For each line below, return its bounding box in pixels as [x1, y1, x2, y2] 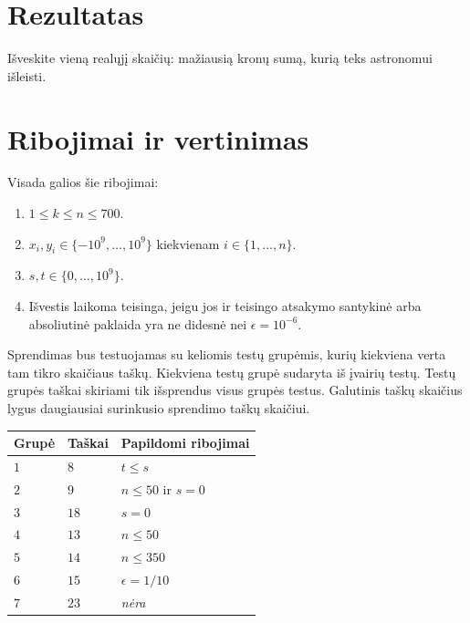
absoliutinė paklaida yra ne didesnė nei [28, 314, 247, 333]
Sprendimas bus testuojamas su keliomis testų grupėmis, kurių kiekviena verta [7, 345, 446, 364]
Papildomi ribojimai [120, 433, 250, 452]
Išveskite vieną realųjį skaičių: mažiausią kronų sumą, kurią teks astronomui [7, 48, 433, 67]
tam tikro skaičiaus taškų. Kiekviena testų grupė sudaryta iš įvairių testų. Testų [7, 362, 456, 381]
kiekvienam [156, 234, 220, 253]
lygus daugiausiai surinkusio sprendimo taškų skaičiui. [7, 398, 310, 417]
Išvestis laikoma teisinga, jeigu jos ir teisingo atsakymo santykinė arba [28, 296, 422, 316]
